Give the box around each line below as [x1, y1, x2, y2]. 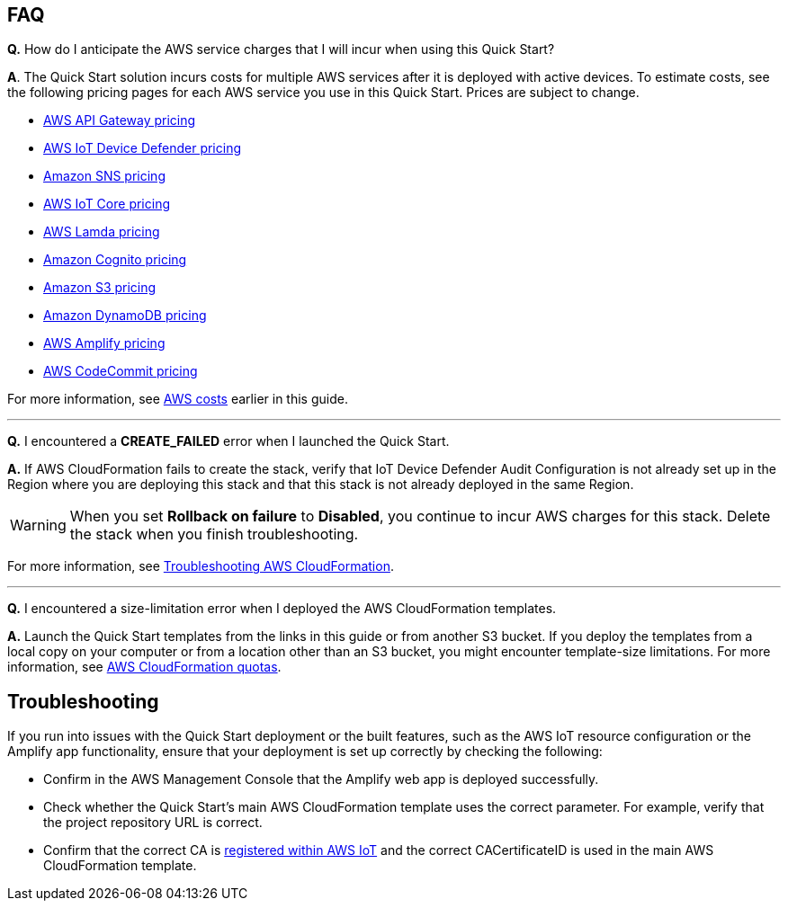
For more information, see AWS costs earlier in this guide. [7, 391, 348, 407]
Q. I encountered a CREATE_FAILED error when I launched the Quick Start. [7, 433, 450, 450]
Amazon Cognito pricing [43, 252, 187, 268]
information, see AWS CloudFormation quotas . [7, 659, 282, 675]
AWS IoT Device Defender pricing [43, 140, 241, 156]
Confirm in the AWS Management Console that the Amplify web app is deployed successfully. [43, 771, 599, 788]
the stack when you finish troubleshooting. [69, 525, 359, 544]
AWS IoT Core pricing [43, 196, 170, 212]
